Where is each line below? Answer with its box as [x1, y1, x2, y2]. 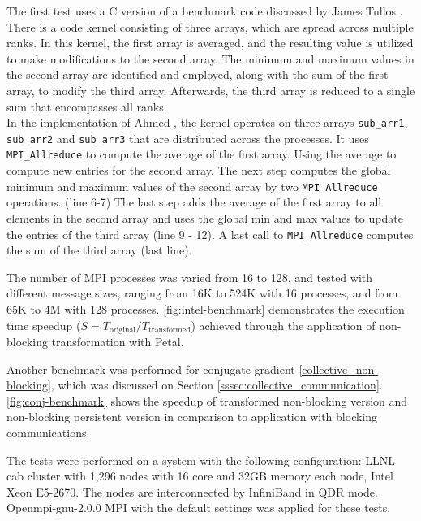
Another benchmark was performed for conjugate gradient [6, 360, 295, 377]
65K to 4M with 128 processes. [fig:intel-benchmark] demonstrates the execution [6, 301, 405, 317]
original [109, 326, 136, 335]
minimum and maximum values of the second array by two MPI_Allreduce [6, 177, 378, 194]
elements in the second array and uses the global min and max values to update [6, 209, 403, 226]
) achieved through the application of [191, 316, 376, 333]
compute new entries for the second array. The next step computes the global [6, 162, 391, 179]
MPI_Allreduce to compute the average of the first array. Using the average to [6, 145, 397, 163]
